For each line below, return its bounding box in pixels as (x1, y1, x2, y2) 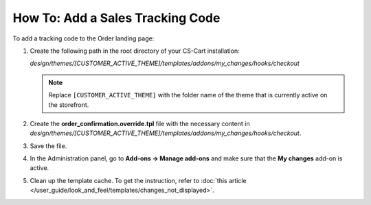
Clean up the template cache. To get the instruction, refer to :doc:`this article (30, 176, 247, 184)
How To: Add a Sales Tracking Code (12, 10, 221, 25)
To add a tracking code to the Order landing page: (12, 34, 155, 43)
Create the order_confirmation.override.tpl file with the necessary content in (30, 119, 250, 128)
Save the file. (30, 141, 67, 150)
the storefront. (48, 100, 89, 109)
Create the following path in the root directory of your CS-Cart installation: (30, 47, 240, 55)
